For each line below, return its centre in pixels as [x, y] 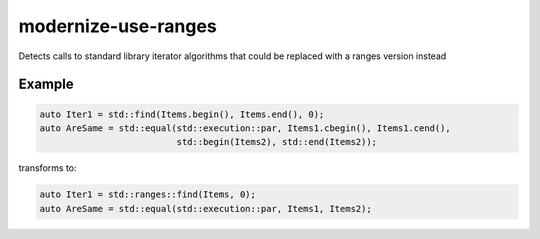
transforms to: [47, 168]
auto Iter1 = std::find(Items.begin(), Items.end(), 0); [182, 114]
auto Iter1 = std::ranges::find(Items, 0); [148, 194]
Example [46, 84]
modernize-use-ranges [117, 26]
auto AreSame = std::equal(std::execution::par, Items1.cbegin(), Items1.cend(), [245, 128]
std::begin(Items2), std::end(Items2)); [277, 142]
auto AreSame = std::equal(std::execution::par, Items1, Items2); [205, 208]
